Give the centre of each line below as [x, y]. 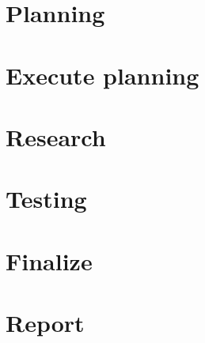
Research [56, 136]
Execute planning [102, 75]
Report [45, 323]
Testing [46, 199]
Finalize [49, 260]
